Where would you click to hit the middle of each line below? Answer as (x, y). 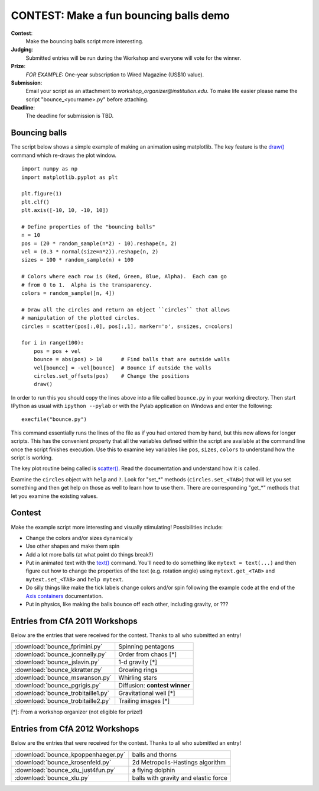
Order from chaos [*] (148, 654)
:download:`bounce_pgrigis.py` (58, 686)
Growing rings (138, 670)
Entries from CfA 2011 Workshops (74, 621)
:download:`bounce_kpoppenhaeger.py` (70, 754)
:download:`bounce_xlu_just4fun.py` (65, 770)
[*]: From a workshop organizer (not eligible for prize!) (77, 712)
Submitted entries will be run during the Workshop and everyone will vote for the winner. (134, 58)
